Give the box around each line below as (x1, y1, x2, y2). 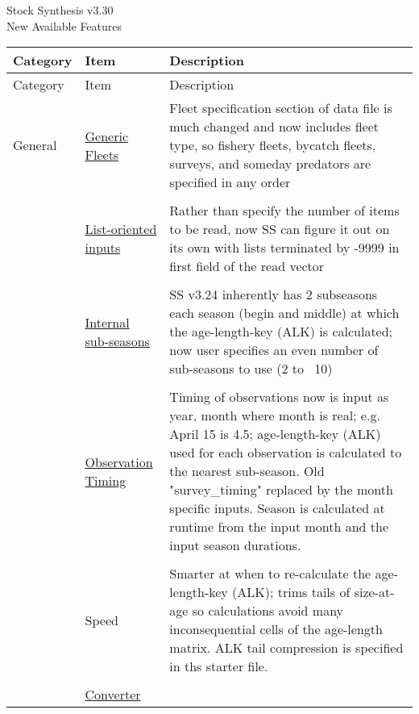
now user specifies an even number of (169, 340, 379, 360)
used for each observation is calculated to (169, 443, 402, 462)
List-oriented (85, 219, 157, 239)
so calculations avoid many (192, 601, 344, 620)
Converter (85, 685, 141, 704)
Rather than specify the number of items (169, 201, 400, 220)
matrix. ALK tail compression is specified (169, 638, 404, 658)
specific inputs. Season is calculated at (169, 499, 385, 518)
